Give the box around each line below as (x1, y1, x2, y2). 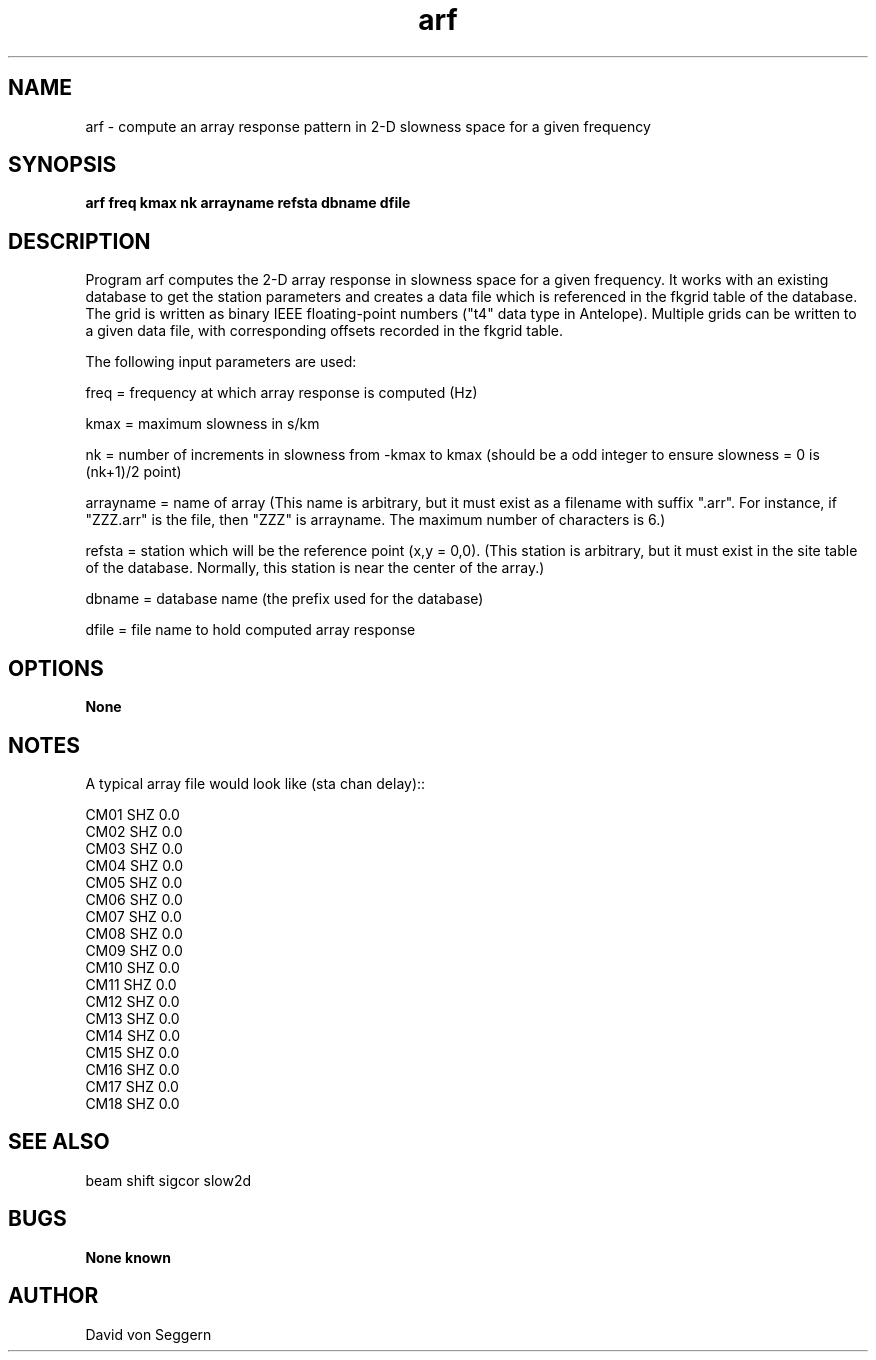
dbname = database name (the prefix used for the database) (85, 590, 484, 608)
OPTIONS (8, 655, 104, 681)
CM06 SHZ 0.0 (85, 890, 183, 908)
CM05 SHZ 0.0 (85, 873, 183, 891)
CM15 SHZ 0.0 (85, 1043, 180, 1061)
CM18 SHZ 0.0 (85, 1094, 180, 1112)
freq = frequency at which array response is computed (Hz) (85, 384, 478, 402)
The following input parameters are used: (85, 353, 357, 371)
